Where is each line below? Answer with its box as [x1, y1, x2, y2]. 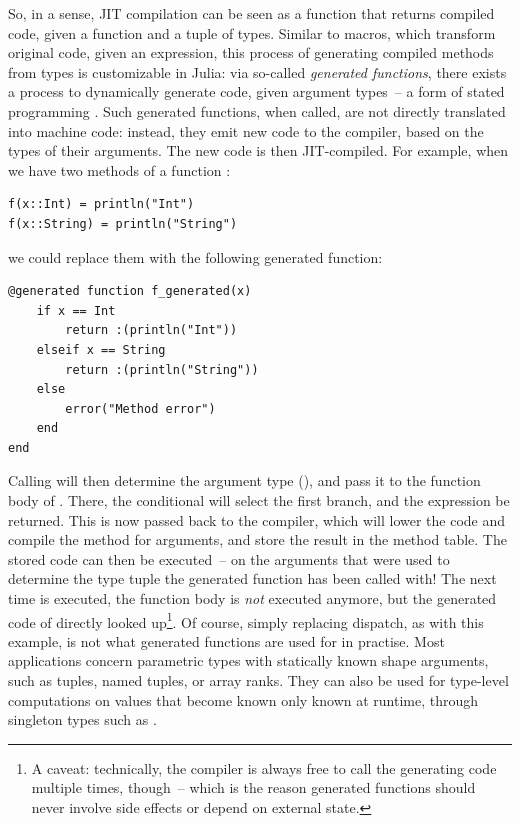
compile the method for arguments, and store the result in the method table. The [8, 529, 507, 550]
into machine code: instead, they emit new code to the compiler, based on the [8, 120, 484, 141]
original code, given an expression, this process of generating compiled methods [8, 42, 494, 63]
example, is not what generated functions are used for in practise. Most [8, 630, 445, 651]
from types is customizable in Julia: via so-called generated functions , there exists [8, 61, 507, 82]
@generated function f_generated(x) [8, 284, 252, 299]
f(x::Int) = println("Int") [8, 197, 195, 212]
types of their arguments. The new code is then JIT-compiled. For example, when [8, 140, 509, 161]
